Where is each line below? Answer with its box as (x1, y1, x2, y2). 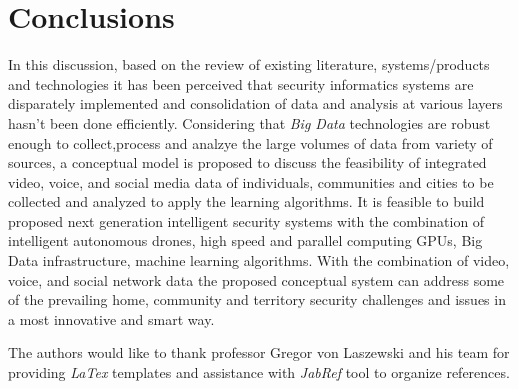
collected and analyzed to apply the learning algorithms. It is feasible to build (8, 191, 485, 212)
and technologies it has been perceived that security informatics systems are (8, 73, 474, 94)
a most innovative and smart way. (8, 308, 215, 329)
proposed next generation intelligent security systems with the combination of (8, 210, 485, 231)
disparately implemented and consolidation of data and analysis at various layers (8, 93, 503, 114)
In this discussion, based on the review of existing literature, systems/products (8, 54, 490, 75)
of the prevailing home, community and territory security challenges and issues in (8, 289, 506, 310)
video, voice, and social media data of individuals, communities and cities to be (8, 171, 494, 192)
